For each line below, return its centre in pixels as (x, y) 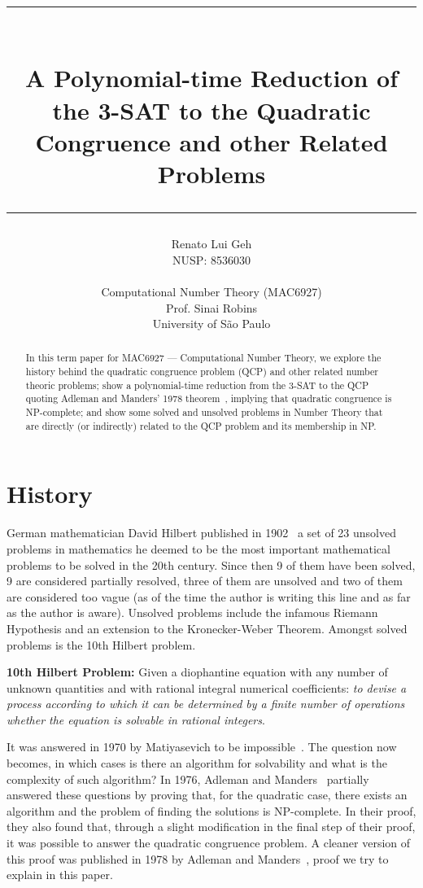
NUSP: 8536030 (211, 259)
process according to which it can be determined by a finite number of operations (206, 704)
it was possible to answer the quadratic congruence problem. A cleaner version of (209, 843)
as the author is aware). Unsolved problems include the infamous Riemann (192, 612)
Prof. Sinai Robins (211, 307)
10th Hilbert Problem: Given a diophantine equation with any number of (197, 672)
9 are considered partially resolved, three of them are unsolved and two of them (205, 581)
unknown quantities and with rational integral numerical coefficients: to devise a (207, 687)
